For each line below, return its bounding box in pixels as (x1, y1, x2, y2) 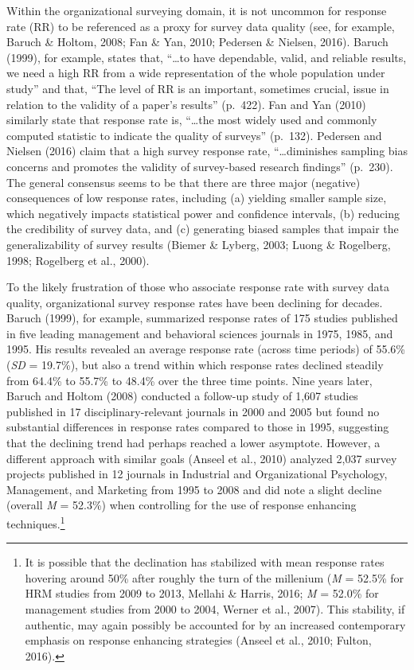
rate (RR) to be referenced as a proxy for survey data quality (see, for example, (6, 18, 395, 34)
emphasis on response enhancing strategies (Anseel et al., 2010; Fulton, (25, 632, 372, 649)
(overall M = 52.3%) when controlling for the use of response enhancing (6, 497, 357, 513)
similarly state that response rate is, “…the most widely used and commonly (6, 111, 377, 128)
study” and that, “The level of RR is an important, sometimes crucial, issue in (6, 80, 389, 96)
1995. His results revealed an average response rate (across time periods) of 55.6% (6, 341, 405, 357)
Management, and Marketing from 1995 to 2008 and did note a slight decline (6, 481, 382, 497)
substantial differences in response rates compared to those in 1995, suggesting (6, 419, 389, 435)
